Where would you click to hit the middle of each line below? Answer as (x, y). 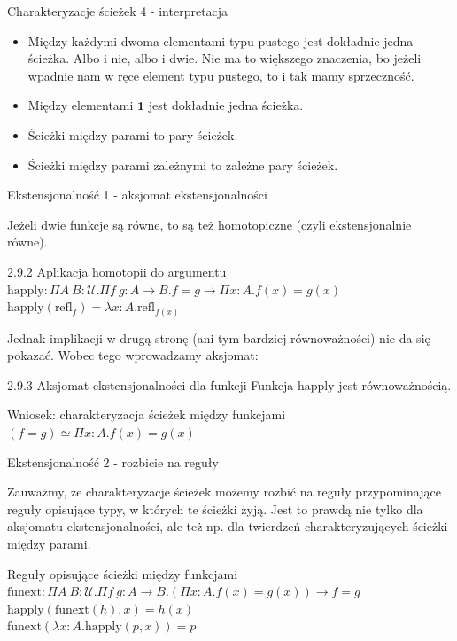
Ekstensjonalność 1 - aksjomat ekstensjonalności (137, 195)
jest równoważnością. (395, 384)
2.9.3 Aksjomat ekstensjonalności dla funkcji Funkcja (151, 384)
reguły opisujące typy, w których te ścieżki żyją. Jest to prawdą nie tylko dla (215, 508)
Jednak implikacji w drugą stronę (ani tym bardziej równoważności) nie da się (219, 337)
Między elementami (81, 105)
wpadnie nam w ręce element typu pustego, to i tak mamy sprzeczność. (221, 75)
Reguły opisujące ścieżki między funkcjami (123, 573)
